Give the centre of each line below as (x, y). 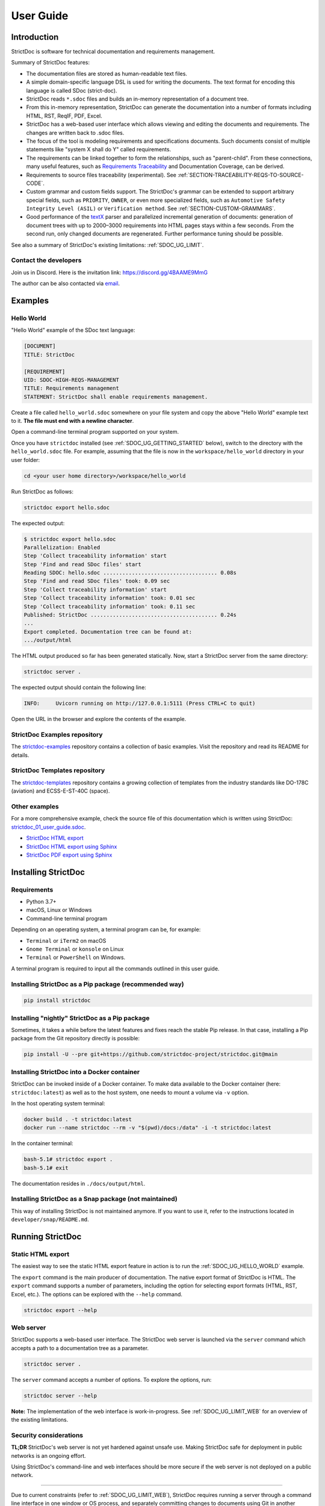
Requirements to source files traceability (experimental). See (101, 175)
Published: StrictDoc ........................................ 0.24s (130, 615)
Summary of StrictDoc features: (51, 63)
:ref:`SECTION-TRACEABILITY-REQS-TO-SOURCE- (241, 175)
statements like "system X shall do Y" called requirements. (99, 149)
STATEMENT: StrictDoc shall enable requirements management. (116, 397)
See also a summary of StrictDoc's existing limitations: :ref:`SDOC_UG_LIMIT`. (107, 245)
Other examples (35, 806)
